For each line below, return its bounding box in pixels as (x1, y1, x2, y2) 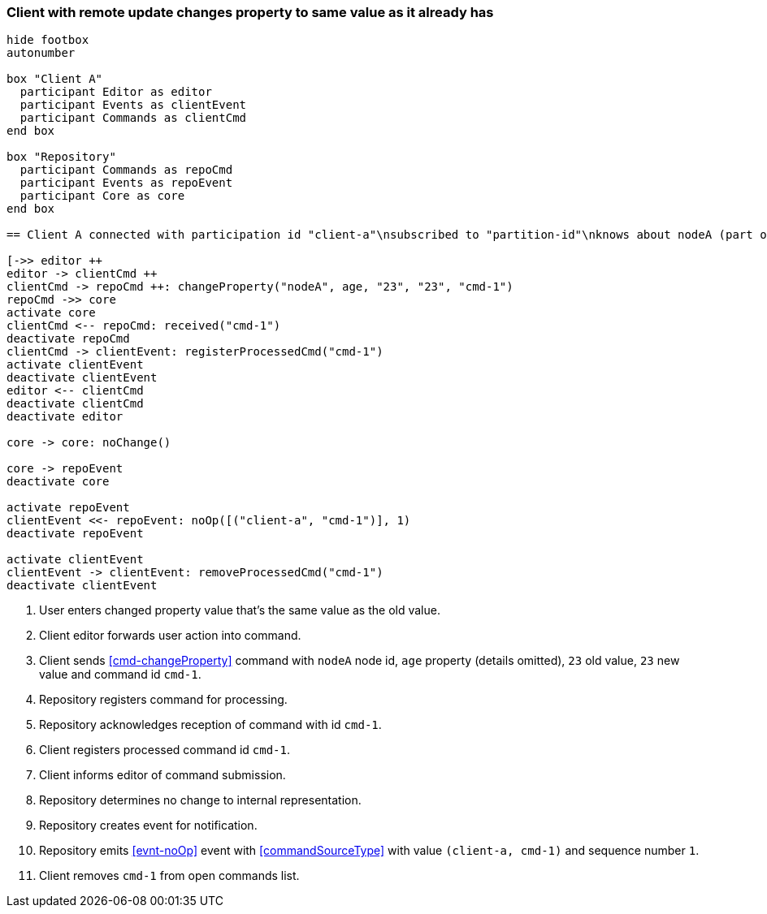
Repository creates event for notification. (39, 818, 258, 833)
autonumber (6, 46, 76, 60)
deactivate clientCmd (6, 397, 144, 411)
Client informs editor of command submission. (39, 768, 286, 783)
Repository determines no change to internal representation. (39, 793, 362, 808)
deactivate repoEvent (6, 527, 144, 541)
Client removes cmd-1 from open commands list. (39, 869, 300, 883)
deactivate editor (6, 410, 123, 424)
